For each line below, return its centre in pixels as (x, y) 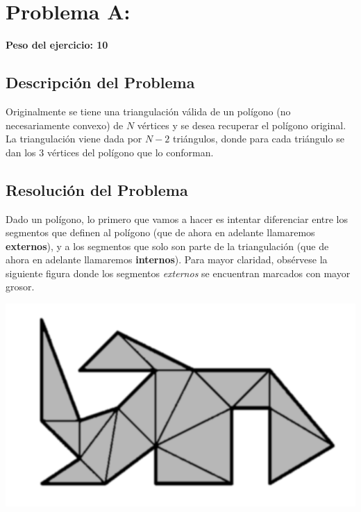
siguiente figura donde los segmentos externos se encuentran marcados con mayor (178, 273)
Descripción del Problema (100, 82)
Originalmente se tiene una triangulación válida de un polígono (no (148, 111)
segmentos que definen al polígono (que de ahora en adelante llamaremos (160, 232)
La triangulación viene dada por (74, 139)
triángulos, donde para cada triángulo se (259, 139)
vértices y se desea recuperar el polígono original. (242, 125)
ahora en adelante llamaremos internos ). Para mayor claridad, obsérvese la (167, 259)
